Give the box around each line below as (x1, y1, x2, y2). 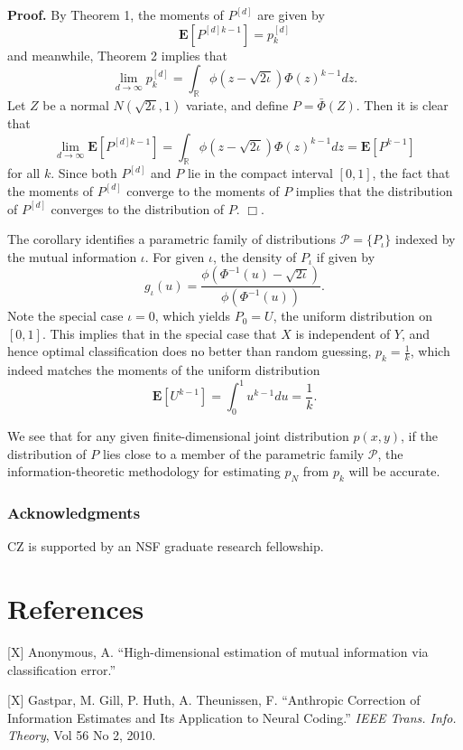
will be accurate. (348, 462, 440, 481)
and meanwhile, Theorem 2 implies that (7, 45, 227, 64)
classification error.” (7, 660, 116, 679)
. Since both (51, 164, 117, 183)
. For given (144, 247, 205, 266)
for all (7, 164, 41, 183)
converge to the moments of (126, 181, 280, 200)
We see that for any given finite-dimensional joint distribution (7, 427, 349, 445)
